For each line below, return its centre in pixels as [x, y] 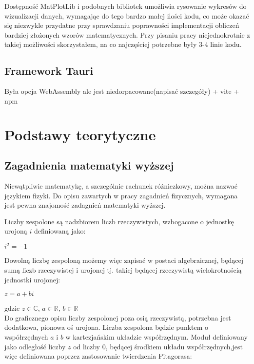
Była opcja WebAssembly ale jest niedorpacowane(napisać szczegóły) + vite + [122, 91]
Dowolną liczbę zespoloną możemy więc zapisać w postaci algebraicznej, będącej [124, 260]
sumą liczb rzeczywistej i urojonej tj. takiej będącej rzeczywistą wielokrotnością [123, 270]
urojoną [16, 231]
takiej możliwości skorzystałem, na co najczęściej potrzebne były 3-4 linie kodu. [123, 44]
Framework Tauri [49, 71]
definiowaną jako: [60, 231]
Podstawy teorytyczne [80, 134]
